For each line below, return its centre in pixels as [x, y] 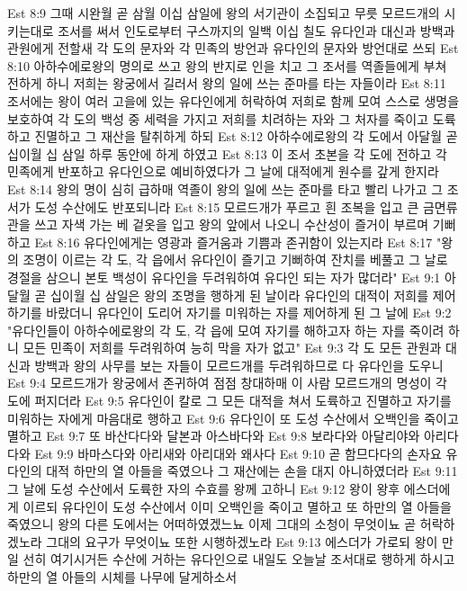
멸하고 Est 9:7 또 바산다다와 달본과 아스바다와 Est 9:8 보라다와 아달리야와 [214, 436]
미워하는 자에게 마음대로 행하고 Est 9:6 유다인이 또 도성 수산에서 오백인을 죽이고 [233, 418]
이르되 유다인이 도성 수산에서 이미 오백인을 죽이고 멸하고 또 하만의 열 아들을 [237, 506]
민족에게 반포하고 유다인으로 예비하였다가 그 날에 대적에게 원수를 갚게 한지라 [223, 171]
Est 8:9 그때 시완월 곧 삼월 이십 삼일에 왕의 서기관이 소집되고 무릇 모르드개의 [224, 13]
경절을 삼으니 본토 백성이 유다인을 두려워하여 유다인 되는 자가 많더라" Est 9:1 [224, 277]
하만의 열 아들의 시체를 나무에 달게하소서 [122, 577]
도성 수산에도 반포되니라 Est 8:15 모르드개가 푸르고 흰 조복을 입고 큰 [227, 206]
